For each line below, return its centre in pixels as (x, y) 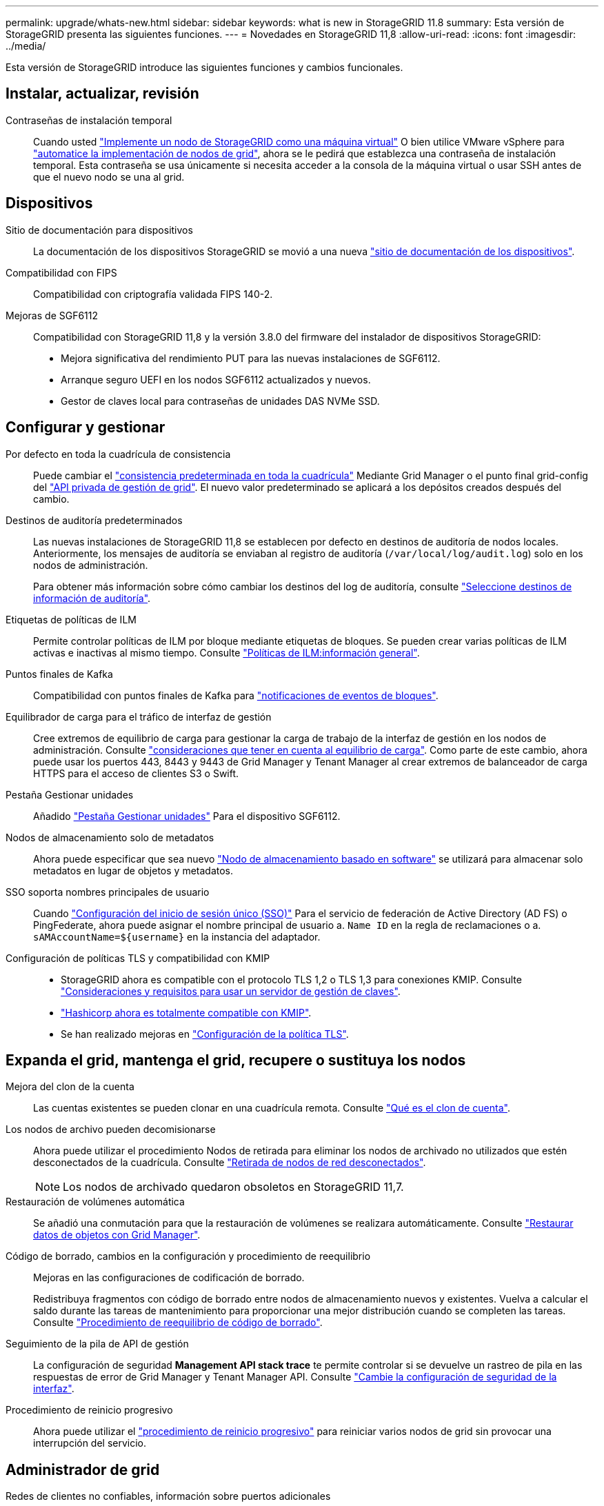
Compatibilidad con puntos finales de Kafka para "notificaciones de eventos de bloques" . (236, 695)
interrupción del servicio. (90, 1443)
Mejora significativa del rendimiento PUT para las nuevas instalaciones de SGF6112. (251, 358)
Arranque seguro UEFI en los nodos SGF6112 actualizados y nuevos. (216, 379)
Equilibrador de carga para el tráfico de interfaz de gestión (139, 716)
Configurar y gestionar (85, 428)
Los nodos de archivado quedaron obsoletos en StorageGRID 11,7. (233, 1187)
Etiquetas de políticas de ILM (71, 619)
